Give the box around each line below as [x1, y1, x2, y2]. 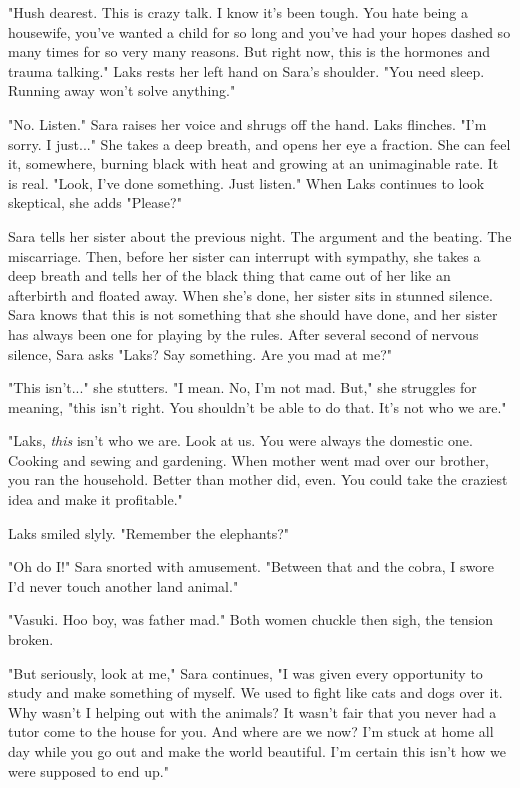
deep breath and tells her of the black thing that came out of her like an [8, 265, 451, 286]
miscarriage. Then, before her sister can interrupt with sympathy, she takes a [8, 245, 481, 266]
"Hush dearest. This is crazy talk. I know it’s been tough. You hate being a [8, 2, 468, 22]
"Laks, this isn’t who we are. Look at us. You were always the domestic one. [8, 430, 473, 451]
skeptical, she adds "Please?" [8, 192, 182, 213]
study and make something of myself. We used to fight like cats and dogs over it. [8, 682, 503, 703]
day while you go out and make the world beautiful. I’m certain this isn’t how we [8, 741, 507, 761]
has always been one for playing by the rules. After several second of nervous [8, 323, 479, 344]
